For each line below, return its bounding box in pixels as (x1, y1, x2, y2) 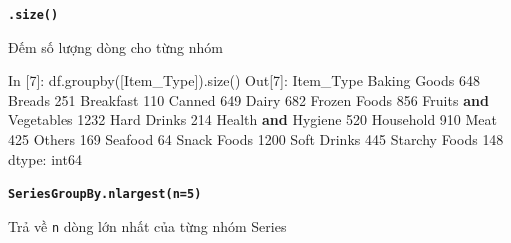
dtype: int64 (8, 148, 82, 169)
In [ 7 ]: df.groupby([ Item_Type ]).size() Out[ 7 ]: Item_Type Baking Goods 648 (8, 70, 480, 91)
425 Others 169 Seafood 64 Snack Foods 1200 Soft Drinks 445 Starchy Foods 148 (8, 129, 504, 150)
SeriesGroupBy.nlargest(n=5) (8, 187, 202, 202)
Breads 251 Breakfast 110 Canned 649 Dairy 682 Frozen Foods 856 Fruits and (8, 89, 489, 110)
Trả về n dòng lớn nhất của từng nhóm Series (8, 215, 287, 236)
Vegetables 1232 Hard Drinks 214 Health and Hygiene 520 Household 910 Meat (8, 109, 498, 130)
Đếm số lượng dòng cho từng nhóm (8, 36, 223, 57)
